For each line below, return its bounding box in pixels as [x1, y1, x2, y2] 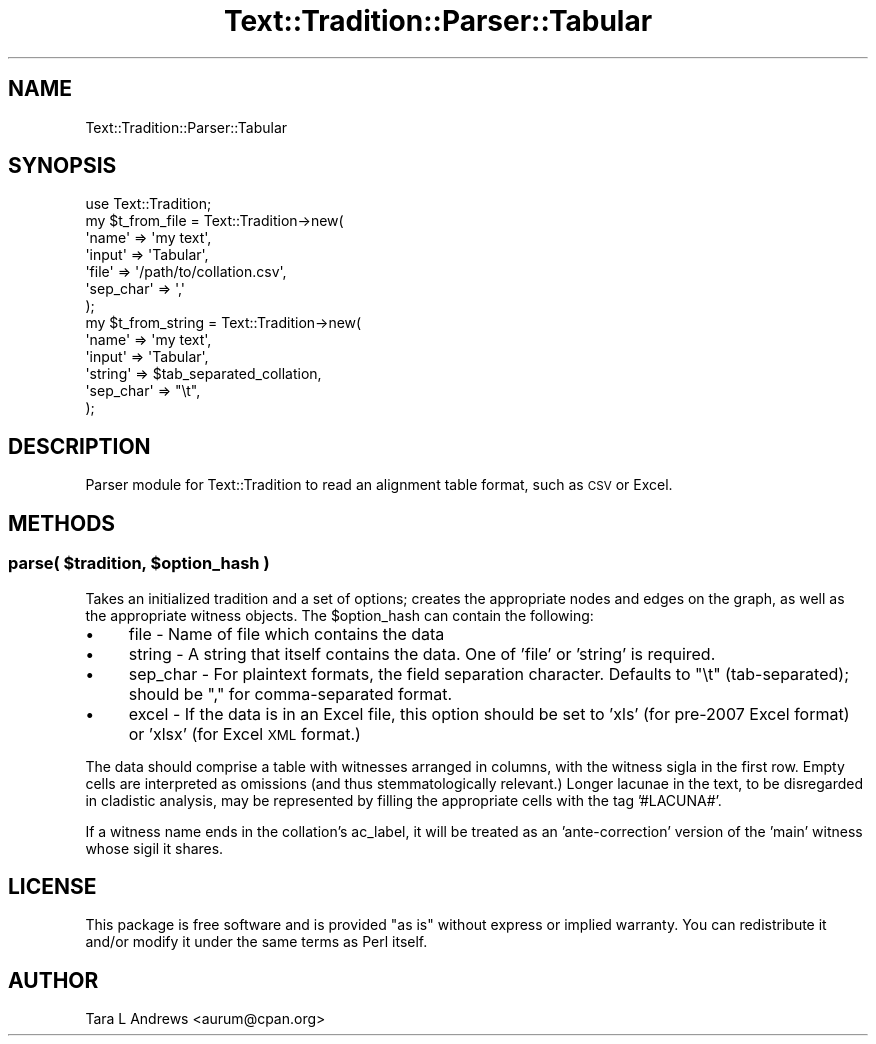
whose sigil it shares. [85, 839, 224, 857]
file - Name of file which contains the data [128, 623, 445, 644]
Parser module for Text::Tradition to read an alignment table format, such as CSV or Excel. [85, 476, 673, 494]
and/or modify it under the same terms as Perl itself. [85, 933, 428, 951]
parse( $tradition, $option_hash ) [8, 553, 270, 574]
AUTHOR [8, 967, 99, 993]
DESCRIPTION [8, 433, 151, 459]
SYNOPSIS [8, 153, 117, 179]
